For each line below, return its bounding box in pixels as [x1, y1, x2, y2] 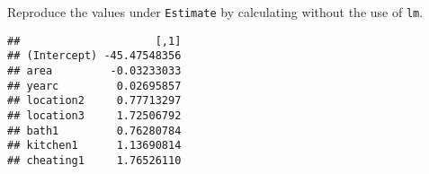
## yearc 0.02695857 [7, 79, 182, 92]
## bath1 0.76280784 [7, 124, 182, 137]
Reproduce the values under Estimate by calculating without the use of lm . [7, 3, 424, 21]
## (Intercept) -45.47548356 [7, 49, 182, 63]
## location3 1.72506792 [7, 109, 182, 122]
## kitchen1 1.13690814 [7, 139, 182, 152]
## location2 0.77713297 [7, 94, 182, 108]
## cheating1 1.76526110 [7, 153, 182, 167]
